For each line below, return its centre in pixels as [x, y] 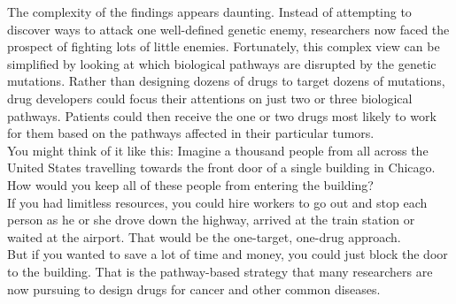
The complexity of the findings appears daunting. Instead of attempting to [209, 11]
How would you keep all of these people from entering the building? [190, 184]
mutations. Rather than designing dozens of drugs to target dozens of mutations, [226, 81]
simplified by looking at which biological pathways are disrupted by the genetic [222, 63]
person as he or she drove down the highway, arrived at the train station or [211, 220]
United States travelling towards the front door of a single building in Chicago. [221, 167]
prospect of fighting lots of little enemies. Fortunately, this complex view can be [224, 46]
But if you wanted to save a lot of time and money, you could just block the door [228, 254]
